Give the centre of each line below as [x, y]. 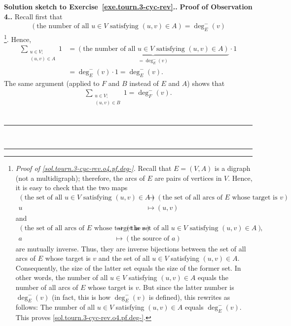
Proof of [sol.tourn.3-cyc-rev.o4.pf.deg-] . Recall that [93, 168]
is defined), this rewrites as [189, 297]
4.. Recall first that [33, 16]
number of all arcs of [47, 287]
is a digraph [233, 168]
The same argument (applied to [52, 83]
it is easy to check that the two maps [72, 187]
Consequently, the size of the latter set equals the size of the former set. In [128, 267]
